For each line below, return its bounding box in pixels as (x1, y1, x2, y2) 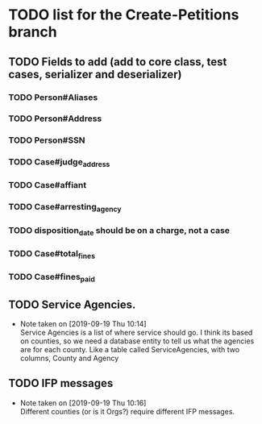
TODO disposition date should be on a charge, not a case (8, 224, 230, 237)
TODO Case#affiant (8, 180, 87, 191)
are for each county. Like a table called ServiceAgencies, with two (19, 345, 240, 355)
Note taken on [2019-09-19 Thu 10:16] (19, 397, 147, 408)
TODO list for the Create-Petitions (8, 6, 239, 24)
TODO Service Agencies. (8, 297, 136, 311)
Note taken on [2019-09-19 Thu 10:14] (19, 319, 147, 329)
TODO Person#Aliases (8, 91, 98, 102)
